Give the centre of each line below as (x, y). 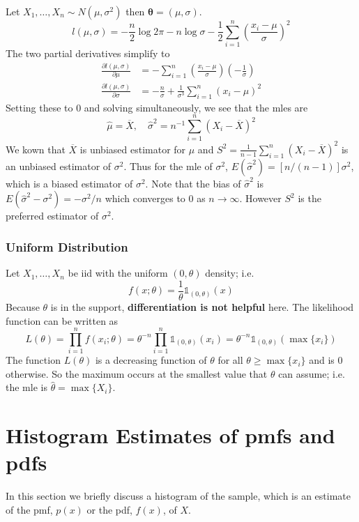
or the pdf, (109, 509)
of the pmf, (29, 509)
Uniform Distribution (67, 246)
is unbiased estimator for (133, 149)
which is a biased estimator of (69, 183)
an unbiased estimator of (59, 166)
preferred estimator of (52, 216)
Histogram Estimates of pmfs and (170, 435)
